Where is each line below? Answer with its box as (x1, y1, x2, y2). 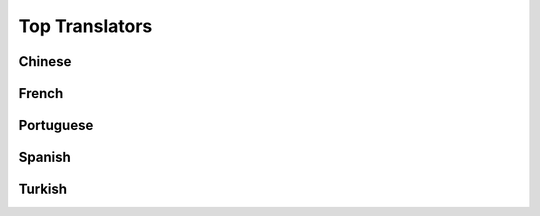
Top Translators (18, 15, 153, 37)
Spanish (18, 149, 71, 166)
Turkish (18, 181, 68, 198)
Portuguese (18, 117, 94, 134)
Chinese (18, 53, 72, 70)
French (18, 85, 64, 102)
